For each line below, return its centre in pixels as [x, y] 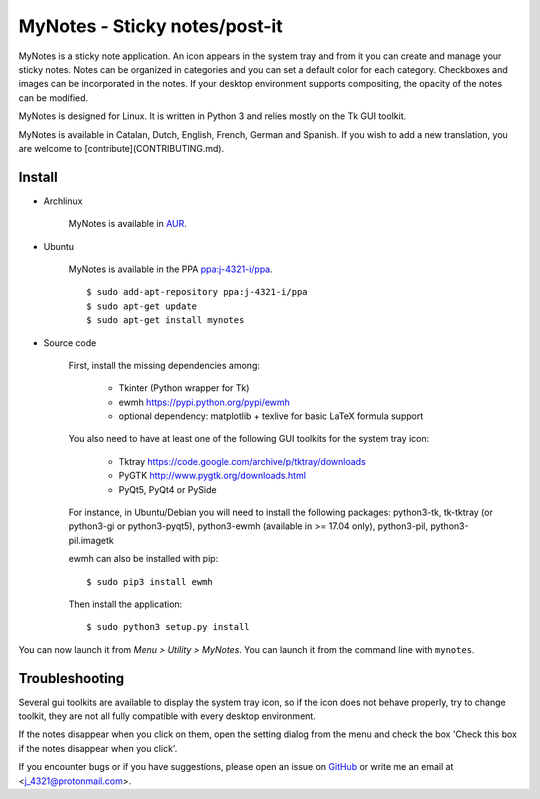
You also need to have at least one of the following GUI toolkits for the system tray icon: [249, 439]
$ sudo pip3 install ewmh [150, 581]
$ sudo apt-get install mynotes [165, 320]
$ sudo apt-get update [142, 306]
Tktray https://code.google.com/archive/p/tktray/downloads [242, 461]
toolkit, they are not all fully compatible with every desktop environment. [167, 716]
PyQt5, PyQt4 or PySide [167, 489]
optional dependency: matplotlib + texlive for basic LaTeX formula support [271, 416]
